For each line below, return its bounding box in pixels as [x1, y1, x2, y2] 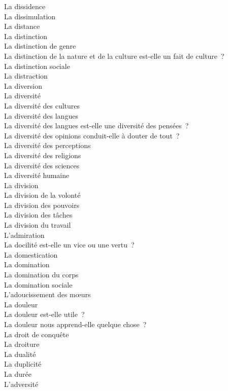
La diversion [4, 80, 42, 91]
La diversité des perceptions [4, 140, 91, 151]
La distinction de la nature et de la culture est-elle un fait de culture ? [4, 50, 224, 61]
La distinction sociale [4, 60, 70, 71]
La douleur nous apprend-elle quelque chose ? [4, 319, 147, 329]
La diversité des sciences [4, 160, 80, 170]
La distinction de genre [4, 41, 76, 51]
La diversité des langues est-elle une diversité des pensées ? [4, 120, 189, 131]
